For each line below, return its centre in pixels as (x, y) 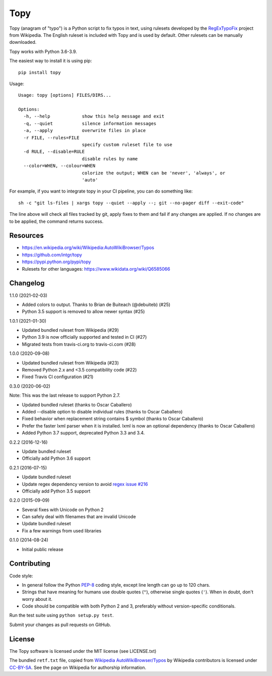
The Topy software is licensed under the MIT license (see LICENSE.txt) (83, 651)
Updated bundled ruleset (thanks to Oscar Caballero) (77, 405)
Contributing (30, 564)
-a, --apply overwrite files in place (85, 131)
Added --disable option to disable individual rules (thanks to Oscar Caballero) (102, 411)
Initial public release (43, 549)
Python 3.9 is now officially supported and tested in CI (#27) (84, 337)
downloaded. (23, 42)
